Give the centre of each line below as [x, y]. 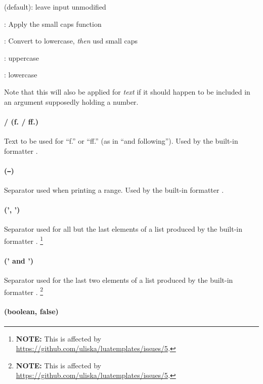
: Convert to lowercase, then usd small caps [71, 41]
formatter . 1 [24, 240]
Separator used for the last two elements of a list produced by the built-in [119, 280]
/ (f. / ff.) [21, 121]
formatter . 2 [24, 291]
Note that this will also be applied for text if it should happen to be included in [127, 91]
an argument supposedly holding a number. [71, 101]
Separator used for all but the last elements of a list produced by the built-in [123, 229]
